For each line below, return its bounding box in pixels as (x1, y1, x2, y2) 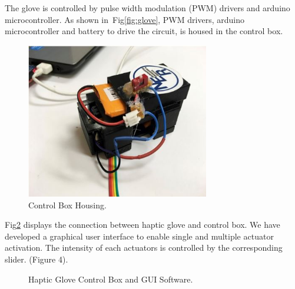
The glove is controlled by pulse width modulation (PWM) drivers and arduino (5, 2, 290, 14)
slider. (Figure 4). (5, 253, 68, 265)
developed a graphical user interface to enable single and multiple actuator (5, 230, 274, 242)
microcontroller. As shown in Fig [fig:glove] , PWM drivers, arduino (5, 13, 244, 25)
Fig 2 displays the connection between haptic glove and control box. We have (5, 218, 280, 231)
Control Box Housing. (28, 198, 107, 211)
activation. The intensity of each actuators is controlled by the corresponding (5, 241, 283, 254)
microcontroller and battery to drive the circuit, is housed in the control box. (5, 25, 283, 37)
